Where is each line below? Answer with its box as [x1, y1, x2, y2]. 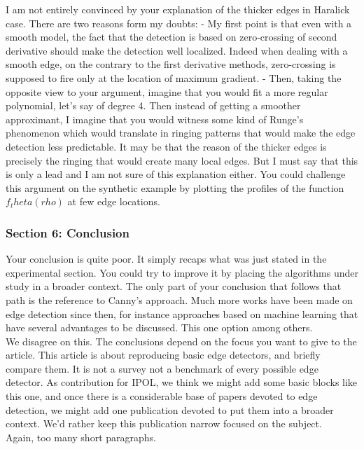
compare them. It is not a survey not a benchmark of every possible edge [6, 361, 318, 375]
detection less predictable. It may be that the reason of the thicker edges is [6, 139, 327, 153]
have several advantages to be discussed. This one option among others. [6, 320, 313, 335]
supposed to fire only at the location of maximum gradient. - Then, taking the [6, 70, 342, 85]
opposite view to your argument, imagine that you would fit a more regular [6, 84, 328, 99]
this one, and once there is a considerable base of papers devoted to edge [6, 389, 318, 403]
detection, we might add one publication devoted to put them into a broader [6, 402, 334, 417]
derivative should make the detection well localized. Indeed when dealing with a [6, 43, 348, 57]
